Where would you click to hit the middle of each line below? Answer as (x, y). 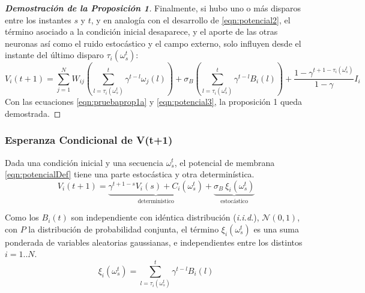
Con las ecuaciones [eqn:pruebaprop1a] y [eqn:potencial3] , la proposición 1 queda (154, 102)
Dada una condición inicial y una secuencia (84, 162)
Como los (22, 217)
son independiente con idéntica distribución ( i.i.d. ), (165, 217)
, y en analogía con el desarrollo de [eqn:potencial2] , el (191, 19)
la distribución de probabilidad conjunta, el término (124, 229)
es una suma (276, 229)
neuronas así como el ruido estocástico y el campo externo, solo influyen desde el (153, 43)
